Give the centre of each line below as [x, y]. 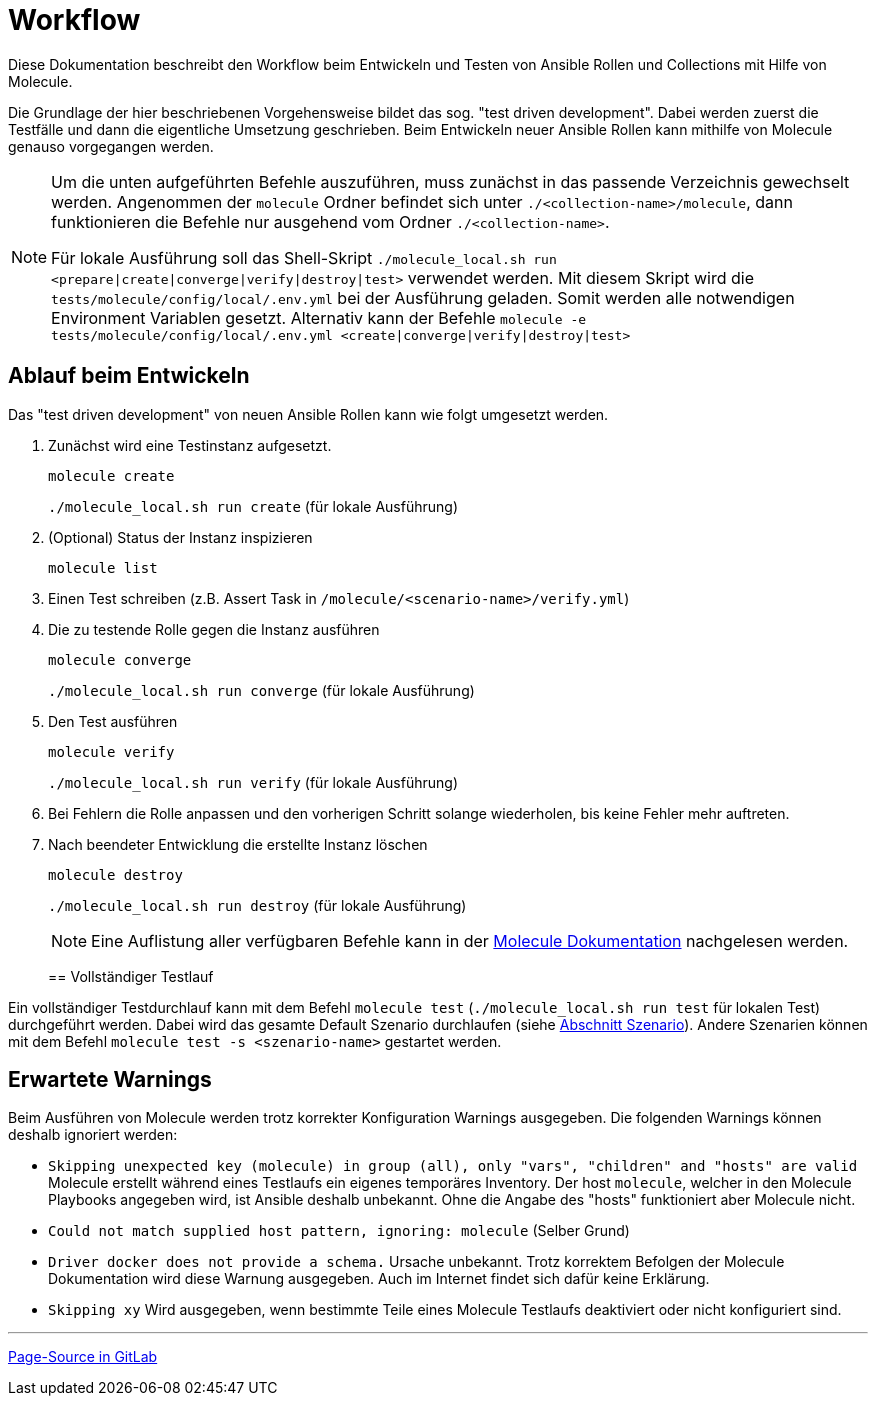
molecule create [111, 475]
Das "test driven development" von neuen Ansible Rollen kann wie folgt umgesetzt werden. [308, 414]
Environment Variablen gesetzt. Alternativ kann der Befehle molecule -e [319, 317]
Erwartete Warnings [110, 1080]
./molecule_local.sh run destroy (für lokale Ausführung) [257, 905]
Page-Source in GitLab [83, 1357]
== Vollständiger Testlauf [131, 976]
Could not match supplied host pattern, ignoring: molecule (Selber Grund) [339, 1231]
